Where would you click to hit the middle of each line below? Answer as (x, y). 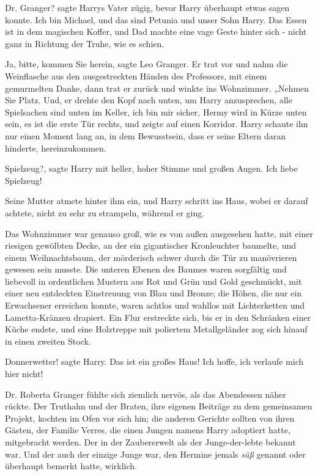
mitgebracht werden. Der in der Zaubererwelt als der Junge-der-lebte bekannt (150, 442)
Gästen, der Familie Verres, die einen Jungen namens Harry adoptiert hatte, (148, 430)
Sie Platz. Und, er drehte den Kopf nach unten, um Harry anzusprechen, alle (149, 100)
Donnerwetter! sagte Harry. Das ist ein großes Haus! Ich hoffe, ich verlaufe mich (154, 361)
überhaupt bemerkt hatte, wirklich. (71, 466)
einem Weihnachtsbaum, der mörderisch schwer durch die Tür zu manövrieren (151, 257)
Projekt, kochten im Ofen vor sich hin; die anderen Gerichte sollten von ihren (150, 418)
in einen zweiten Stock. (48, 341)
